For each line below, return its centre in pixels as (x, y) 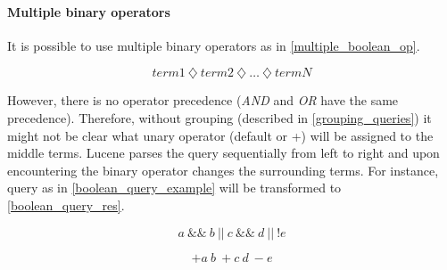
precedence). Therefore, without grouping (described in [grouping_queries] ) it (219, 117)
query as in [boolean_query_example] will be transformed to (174, 188)
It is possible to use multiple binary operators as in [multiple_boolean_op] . (214, 45)
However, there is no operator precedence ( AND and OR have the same (203, 100)
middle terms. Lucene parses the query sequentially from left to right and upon (223, 153)
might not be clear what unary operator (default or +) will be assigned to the (220, 135)
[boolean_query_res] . (66, 205)
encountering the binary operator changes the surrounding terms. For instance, (223, 170)
